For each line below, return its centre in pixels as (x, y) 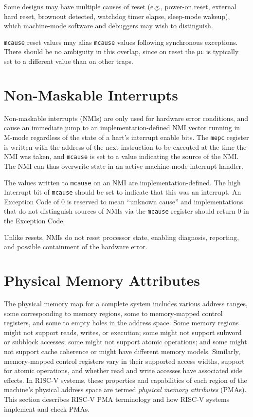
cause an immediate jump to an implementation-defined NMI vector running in (122, 128)
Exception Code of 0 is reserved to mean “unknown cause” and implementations (124, 201)
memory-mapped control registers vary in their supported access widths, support (124, 361)
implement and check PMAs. (47, 408)
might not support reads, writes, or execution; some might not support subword (123, 332)
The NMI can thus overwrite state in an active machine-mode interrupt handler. (124, 166)
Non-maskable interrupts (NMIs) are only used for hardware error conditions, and (126, 118)
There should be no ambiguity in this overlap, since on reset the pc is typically (121, 51)
